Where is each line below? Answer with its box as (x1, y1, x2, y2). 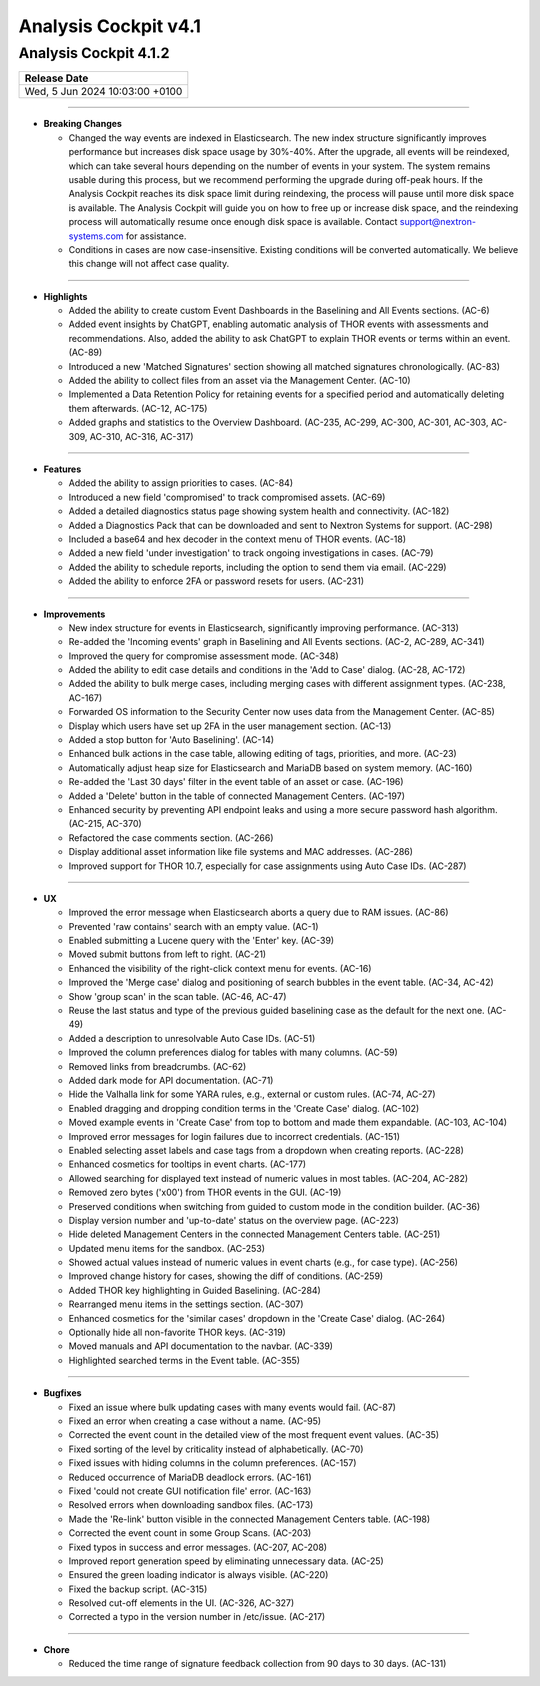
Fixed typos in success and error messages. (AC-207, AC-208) (68, 1541, 328, 1553)
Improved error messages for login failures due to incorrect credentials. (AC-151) (68, 1130, 400, 1142)
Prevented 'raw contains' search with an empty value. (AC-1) (68, 920, 319, 932)
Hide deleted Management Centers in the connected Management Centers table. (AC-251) (68, 1228, 441, 1240)
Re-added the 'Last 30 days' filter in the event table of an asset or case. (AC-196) (68, 776, 404, 788)
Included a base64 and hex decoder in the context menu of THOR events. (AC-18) (68, 533, 407, 545)
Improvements (43, 608, 106, 620)
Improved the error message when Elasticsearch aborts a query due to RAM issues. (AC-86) (68, 906, 449, 919)
